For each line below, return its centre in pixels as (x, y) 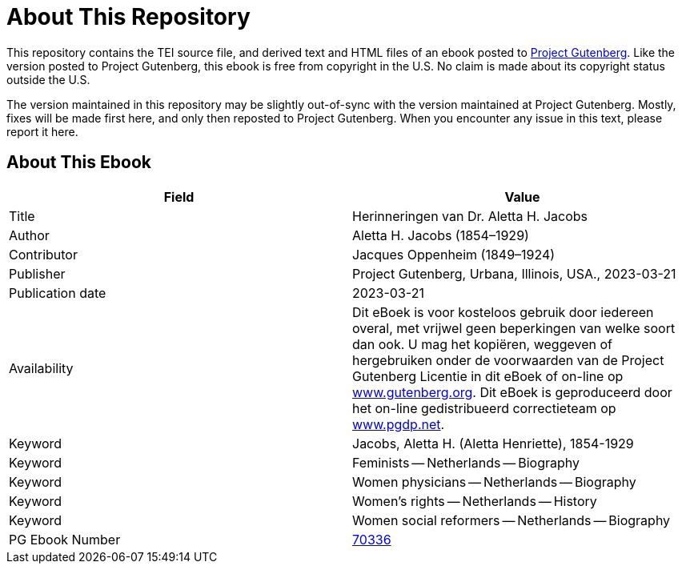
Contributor (43, 254)
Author (29, 235)
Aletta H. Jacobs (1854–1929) (441, 235)
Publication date (58, 293)
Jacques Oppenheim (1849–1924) (454, 254)
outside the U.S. (48, 79)
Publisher (37, 273)
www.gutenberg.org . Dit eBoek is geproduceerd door (512, 392)
